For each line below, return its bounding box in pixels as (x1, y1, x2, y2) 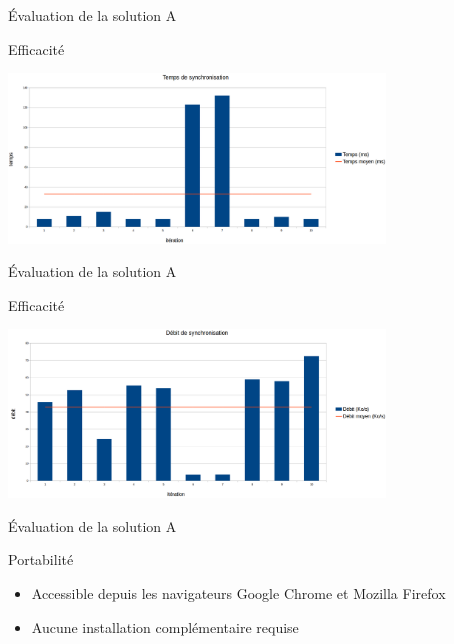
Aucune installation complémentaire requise (31, 616, 299, 637)
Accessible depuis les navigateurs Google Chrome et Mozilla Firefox (31, 582, 446, 603)
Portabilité (8, 549, 74, 570)
